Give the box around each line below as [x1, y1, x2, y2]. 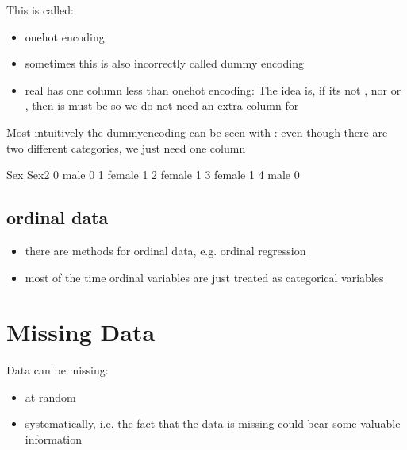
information [25, 431, 83, 448]
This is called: [6, 2, 74, 17]
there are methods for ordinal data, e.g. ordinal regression [25, 242, 306, 258]
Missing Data [6, 316, 156, 348]
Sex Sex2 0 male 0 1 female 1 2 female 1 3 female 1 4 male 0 [6, 166, 300, 183]
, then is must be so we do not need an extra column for [25, 97, 299, 114]
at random [25, 388, 76, 405]
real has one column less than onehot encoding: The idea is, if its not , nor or [25, 81, 401, 98]
